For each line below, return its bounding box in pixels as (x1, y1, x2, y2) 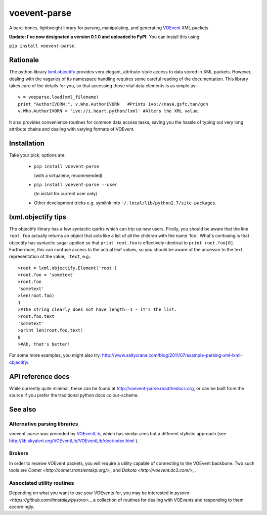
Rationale (9, 56, 39, 64)
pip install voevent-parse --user (34, 182, 118, 188)
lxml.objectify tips (9, 213, 67, 221)
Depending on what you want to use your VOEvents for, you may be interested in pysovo (9, 490, 190, 496)
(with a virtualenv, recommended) (34, 172, 103, 178)
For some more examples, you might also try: (9, 352, 101, 358)
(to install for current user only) (34, 191, 97, 197)
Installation (9, 139, 44, 147)
